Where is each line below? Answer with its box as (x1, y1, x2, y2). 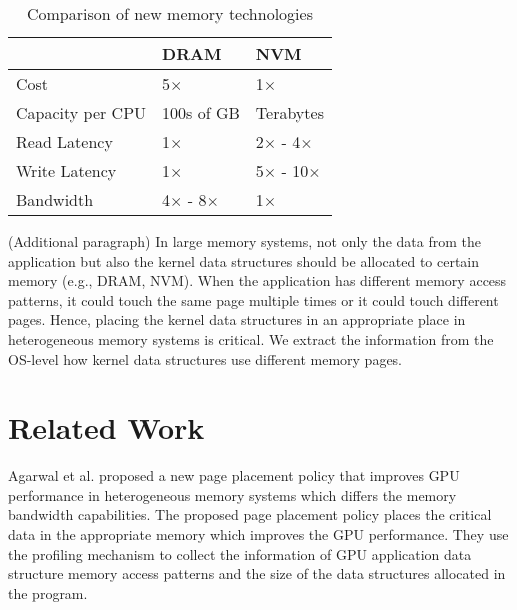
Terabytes (255, 101, 324, 124)
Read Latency (16, 130, 113, 153)
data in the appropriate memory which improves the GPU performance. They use (8, 524, 509, 545)
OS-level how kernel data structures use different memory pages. (8, 348, 403, 369)
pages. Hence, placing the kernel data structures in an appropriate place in (8, 309, 466, 330)
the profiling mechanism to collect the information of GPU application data (8, 543, 472, 564)
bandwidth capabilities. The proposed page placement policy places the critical (8, 504, 492, 525)
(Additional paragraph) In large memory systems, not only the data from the (8, 231, 481, 251)
